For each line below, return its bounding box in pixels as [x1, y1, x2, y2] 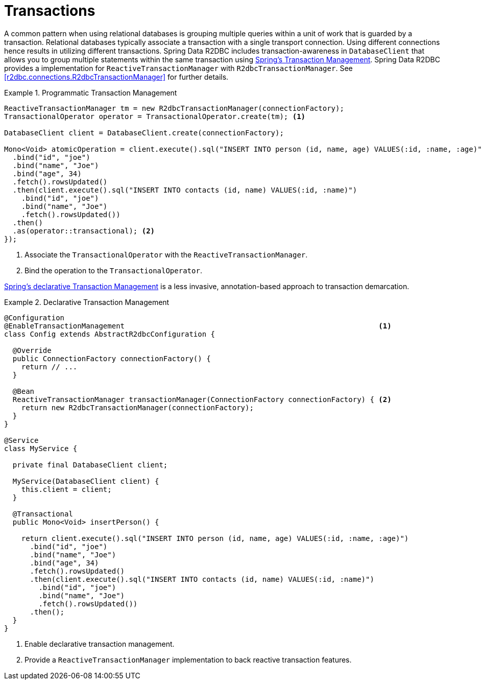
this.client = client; [21, 485, 112, 493]
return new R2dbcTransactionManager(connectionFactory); [21, 403, 254, 412]
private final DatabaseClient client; [12, 460, 168, 469]
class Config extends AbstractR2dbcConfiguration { [4, 329, 215, 338]
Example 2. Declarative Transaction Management [4, 297, 170, 306]
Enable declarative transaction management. [25, 639, 175, 648]
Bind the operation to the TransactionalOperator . [25, 266, 202, 275]
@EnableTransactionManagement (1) [4, 321, 392, 330]
